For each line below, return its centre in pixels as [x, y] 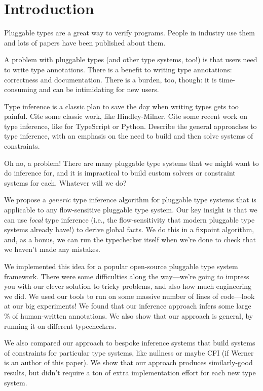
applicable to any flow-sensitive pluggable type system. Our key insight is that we [131, 210]
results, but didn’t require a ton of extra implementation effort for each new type [130, 372]
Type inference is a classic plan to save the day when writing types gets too [121, 106]
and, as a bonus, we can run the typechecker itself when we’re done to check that [130, 239]
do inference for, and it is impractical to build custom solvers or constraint [120, 173]
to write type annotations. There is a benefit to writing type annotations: [118, 69]
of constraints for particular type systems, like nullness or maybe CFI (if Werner [129, 352]
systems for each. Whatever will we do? [65, 182]
